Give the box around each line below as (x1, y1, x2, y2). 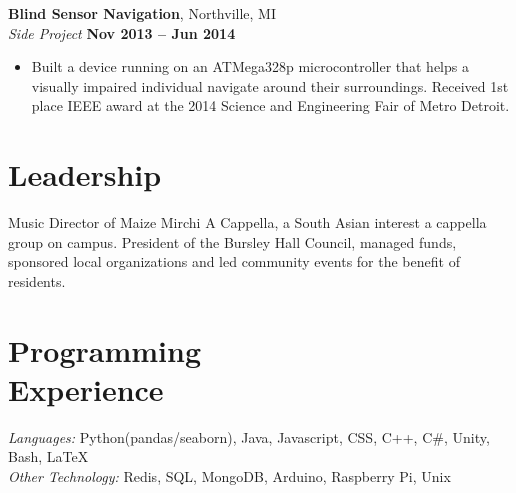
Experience (8, 368, 164, 409)
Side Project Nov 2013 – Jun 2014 (8, 22, 236, 43)
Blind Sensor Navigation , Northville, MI (8, 3, 276, 23)
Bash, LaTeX (8, 446, 89, 467)
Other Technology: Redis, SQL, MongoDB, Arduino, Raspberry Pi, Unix (8, 465, 451, 486)
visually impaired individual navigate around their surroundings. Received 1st (31, 75, 509, 96)
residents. (8, 270, 66, 291)
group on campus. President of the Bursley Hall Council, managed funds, (8, 231, 457, 252)
